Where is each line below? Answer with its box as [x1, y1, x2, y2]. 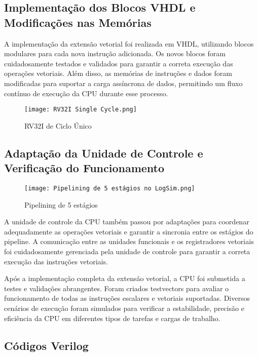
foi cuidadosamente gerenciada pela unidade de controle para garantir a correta [4, 246, 250, 257]
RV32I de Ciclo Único [24, 120, 92, 131]
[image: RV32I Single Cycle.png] [24, 106, 137, 113]
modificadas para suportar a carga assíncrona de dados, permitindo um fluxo [4, 77, 243, 88]
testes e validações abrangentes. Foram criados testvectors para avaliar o [4, 283, 229, 293]
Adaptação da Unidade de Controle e [4, 145, 203, 161]
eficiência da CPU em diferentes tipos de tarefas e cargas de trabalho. [4, 312, 220, 323]
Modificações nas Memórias [4, 14, 152, 30]
